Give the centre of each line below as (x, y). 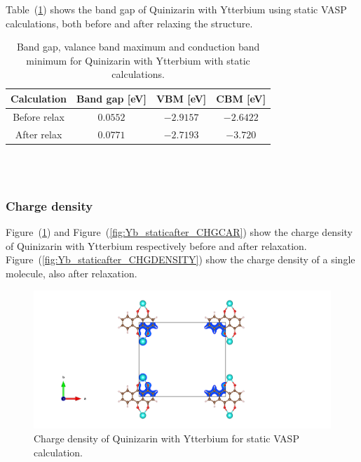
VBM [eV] (181, 98)
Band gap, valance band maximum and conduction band (138, 47)
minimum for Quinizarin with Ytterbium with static (138, 60)
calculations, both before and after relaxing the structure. (129, 23)
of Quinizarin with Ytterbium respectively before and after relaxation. (156, 245)
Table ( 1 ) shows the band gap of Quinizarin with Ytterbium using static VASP (176, 9)
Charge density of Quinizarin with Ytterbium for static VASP (166, 438)
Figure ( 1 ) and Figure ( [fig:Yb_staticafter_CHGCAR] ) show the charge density (179, 232)
